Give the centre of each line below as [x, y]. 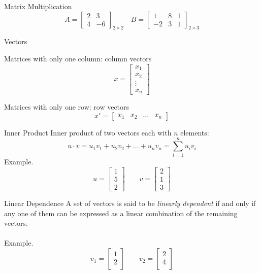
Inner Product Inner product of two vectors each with [88, 132]
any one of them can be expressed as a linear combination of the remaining [121, 213]
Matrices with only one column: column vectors [78, 58]
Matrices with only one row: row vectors [67, 107]
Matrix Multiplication [38, 6]
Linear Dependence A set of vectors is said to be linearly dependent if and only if [130, 203]
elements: [195, 132]
